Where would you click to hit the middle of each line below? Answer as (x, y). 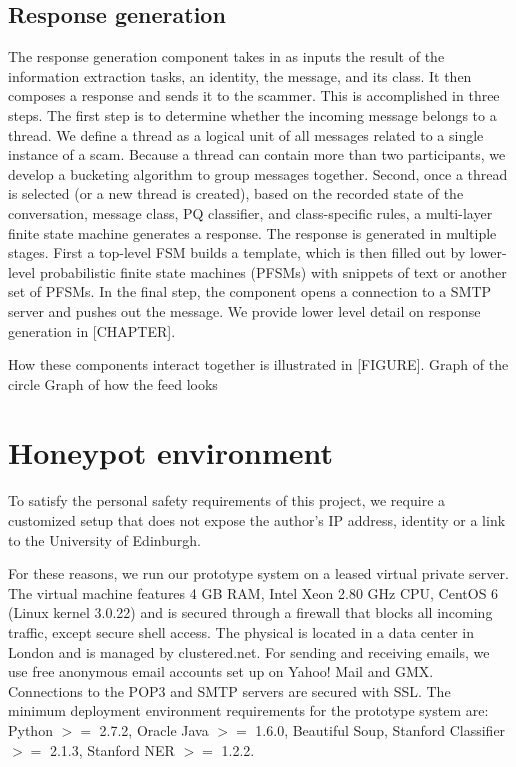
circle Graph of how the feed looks (113, 383)
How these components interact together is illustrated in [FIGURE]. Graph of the (258, 364)
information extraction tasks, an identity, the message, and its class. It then (240, 75)
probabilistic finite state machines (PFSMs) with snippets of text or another (273, 271)
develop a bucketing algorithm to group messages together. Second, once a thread (258, 173)
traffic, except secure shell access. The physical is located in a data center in (241, 631)
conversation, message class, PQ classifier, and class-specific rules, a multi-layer (250, 212)
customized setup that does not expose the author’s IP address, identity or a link (257, 520)
